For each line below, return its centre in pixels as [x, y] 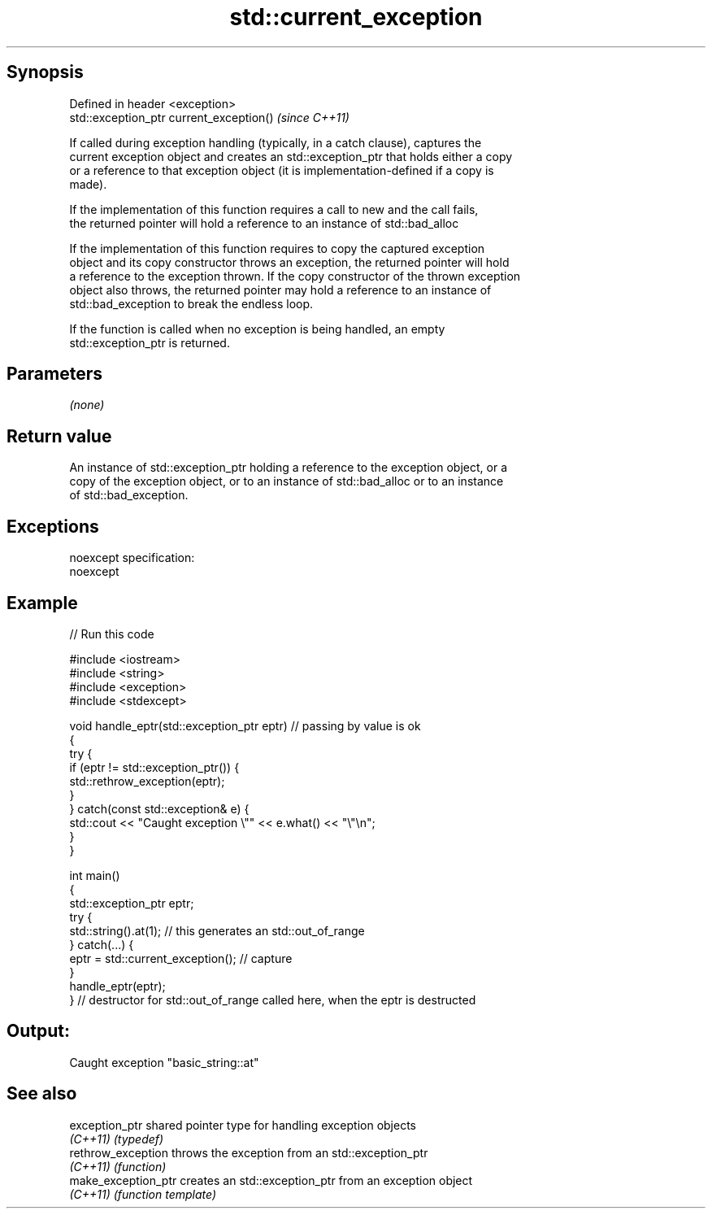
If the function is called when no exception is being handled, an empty [257, 329]
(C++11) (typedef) [117, 1139]
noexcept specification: [132, 558]
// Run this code [112, 634]
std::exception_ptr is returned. [150, 342]
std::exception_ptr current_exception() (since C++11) [209, 117]
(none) [87, 405]
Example [42, 603]
